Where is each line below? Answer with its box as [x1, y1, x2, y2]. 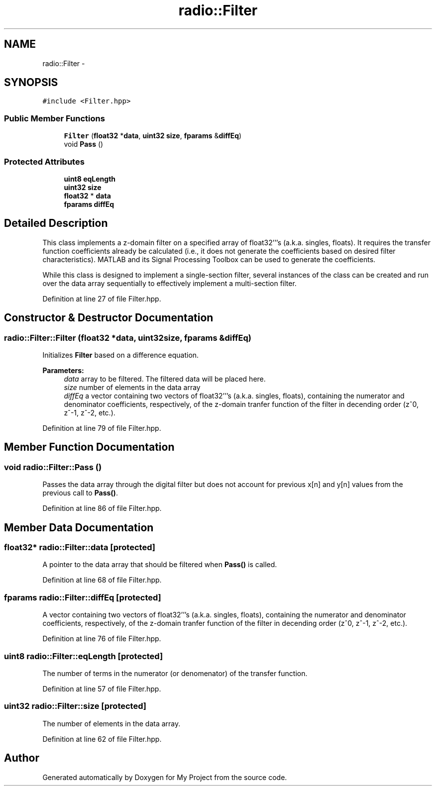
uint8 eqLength [64, 174, 116, 183]
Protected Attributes [4, 156, 85, 167]
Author [4, 752, 39, 765]
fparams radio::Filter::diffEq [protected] [4, 592, 161, 602]
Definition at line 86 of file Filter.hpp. [42, 504, 162, 513]
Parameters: [42, 366, 84, 375]
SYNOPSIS [4, 76, 58, 89]
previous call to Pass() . [42, 489, 118, 497]
